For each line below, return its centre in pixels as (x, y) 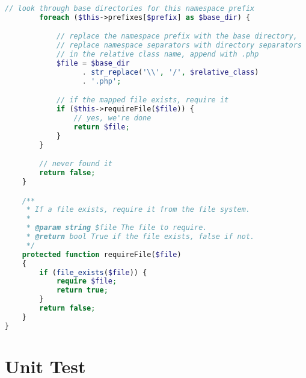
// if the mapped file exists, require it (142, 100)
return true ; (82, 290)
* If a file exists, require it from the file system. (138, 210)
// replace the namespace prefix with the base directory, (177, 36)
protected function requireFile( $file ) (102, 254)
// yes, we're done (112, 118)
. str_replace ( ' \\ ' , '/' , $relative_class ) (170, 72)
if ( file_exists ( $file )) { (93, 272)
